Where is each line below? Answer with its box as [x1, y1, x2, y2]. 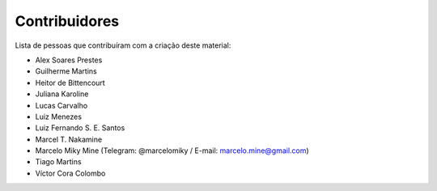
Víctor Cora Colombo [35, 168, 106, 178]
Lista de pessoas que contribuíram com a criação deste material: [15, 40, 231, 50]
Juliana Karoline [35, 89, 89, 99]
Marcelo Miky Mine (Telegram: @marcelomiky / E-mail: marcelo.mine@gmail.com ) [35, 146, 309, 155]
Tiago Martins [35, 157, 82, 167]
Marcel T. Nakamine [35, 134, 103, 144]
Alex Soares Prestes [35, 55, 103, 65]
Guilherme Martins [35, 66, 97, 76]
